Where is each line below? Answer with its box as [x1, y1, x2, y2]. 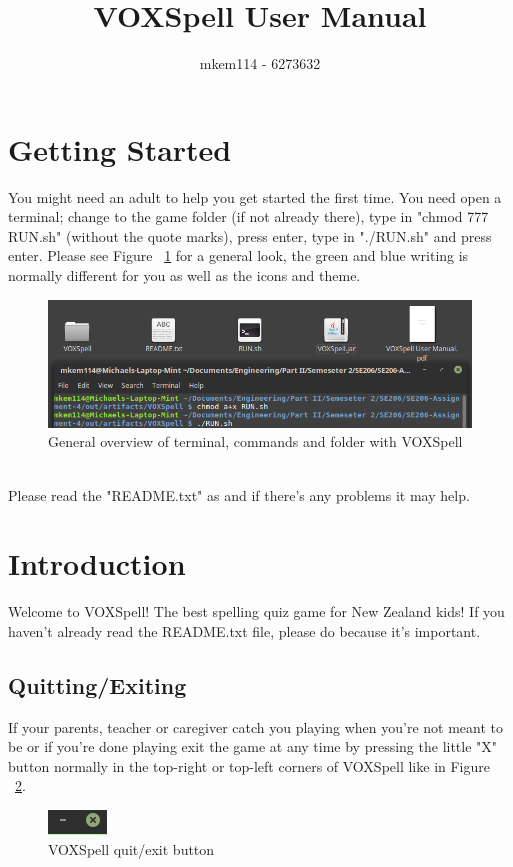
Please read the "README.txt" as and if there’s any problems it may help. [8, 484, 470, 505]
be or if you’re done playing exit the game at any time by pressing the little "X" [8, 736, 498, 757]
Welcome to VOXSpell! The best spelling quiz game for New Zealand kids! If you [8, 601, 505, 622]
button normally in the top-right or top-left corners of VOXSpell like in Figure [8, 755, 491, 776]
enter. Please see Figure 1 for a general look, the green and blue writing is [8, 245, 469, 266]
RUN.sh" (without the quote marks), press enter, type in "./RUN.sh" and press [8, 225, 492, 246]
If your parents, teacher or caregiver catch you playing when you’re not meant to [8, 716, 503, 737]
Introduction [8, 543, 186, 584]
